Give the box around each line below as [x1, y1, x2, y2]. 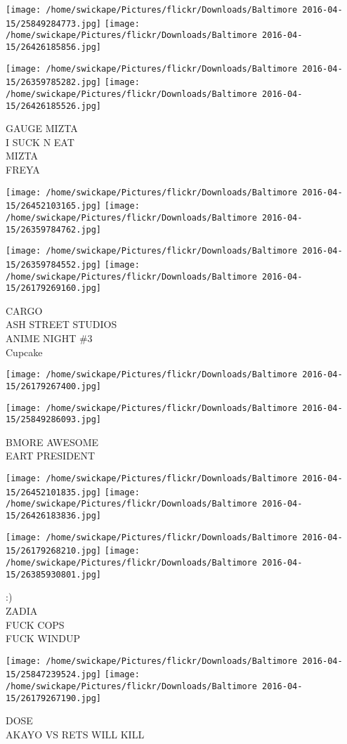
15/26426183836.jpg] [6, 511, 102, 521]
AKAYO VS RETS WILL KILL [6, 726, 145, 741]
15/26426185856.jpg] [6, 41, 102, 52]
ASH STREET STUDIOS [6, 317, 117, 332]
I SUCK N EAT [6, 134, 74, 149]
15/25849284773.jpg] [6, 18, 102, 29]
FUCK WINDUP [6, 631, 80, 646]
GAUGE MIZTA [6, 121, 78, 136]
